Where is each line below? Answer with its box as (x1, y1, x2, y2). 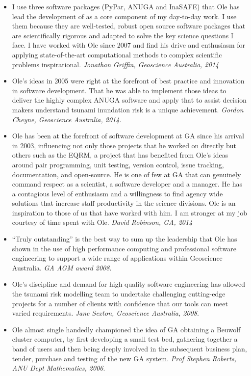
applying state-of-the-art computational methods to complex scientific (12, 49, 222, 59)
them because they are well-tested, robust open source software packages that (12, 21, 246, 31)
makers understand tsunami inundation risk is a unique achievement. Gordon (12, 104, 244, 114)
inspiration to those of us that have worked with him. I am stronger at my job (12, 207, 247, 217)
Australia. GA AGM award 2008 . (12, 262, 112, 272)
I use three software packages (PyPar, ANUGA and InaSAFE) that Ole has (12, 1, 240, 11)
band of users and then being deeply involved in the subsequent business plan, (12, 344, 247, 353)
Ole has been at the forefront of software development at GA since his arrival (12, 131, 244, 141)
